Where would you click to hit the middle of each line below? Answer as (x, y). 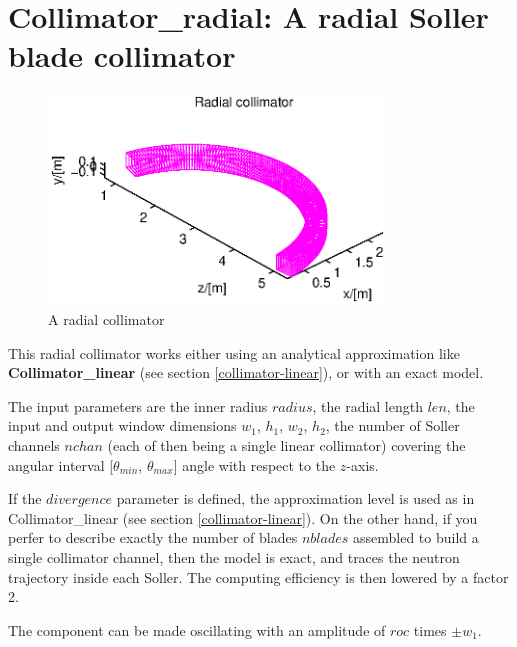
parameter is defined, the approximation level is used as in (295, 498)
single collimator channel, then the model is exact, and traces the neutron (234, 556)
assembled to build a (415, 537)
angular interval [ (61, 464)
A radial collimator (106, 319)
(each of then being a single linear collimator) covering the (286, 445)
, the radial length (367, 405)
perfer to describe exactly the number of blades (153, 537)
